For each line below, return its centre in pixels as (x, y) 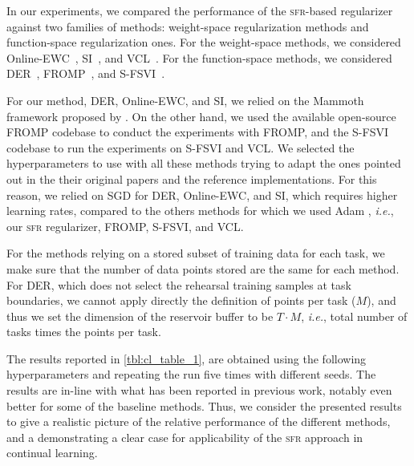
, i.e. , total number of (354, 316)
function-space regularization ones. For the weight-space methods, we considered (204, 42)
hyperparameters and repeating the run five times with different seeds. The (191, 374)
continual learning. (52, 453)
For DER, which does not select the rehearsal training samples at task (179, 284)
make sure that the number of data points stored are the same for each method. (203, 268)
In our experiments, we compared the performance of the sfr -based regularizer (200, 10)
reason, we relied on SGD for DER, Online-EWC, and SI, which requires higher (202, 195)
